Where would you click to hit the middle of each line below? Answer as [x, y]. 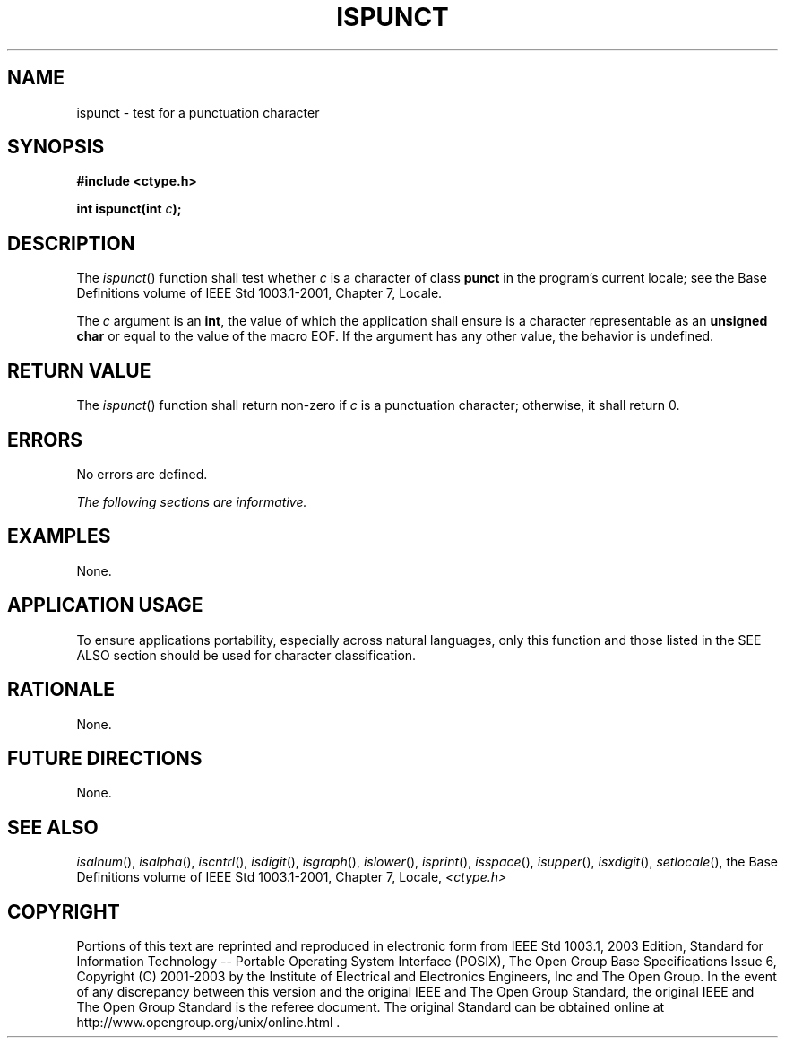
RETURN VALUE [79, 370]
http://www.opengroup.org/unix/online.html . [208, 1023]
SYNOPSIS [56, 147]
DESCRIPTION [71, 243]
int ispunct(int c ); [129, 209]
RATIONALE [61, 690]
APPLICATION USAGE [105, 605]
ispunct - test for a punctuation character [198, 112]
